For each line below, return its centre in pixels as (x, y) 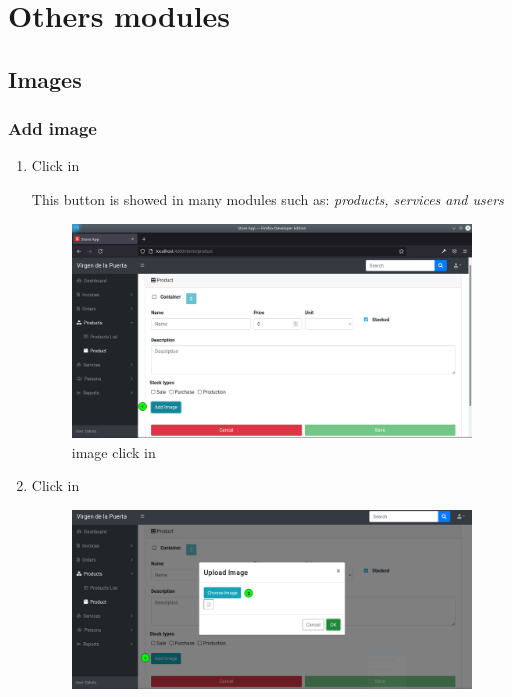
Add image (52, 128)
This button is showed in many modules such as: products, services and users (267, 198)
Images (45, 78)
